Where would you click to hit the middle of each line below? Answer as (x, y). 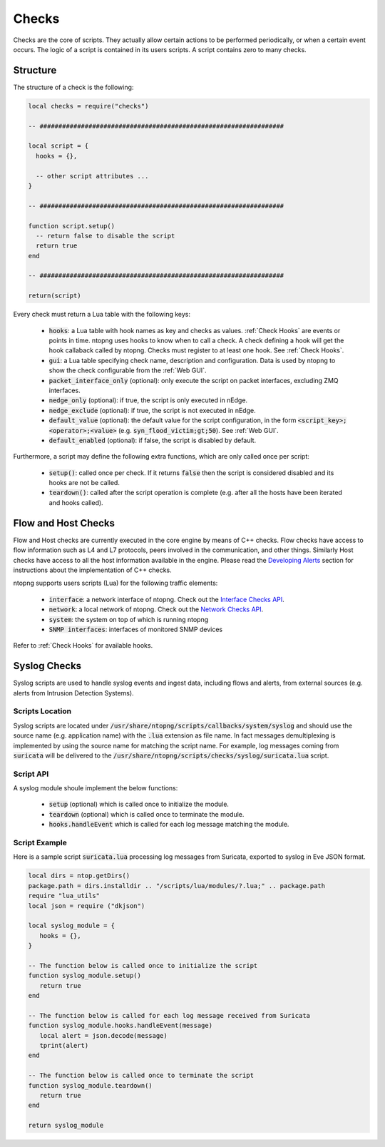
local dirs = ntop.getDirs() (79, 876)
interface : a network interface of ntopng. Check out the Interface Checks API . (166, 599)
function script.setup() (72, 226)
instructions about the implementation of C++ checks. (93, 570)
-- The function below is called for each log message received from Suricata (169, 1015)
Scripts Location (42, 711)
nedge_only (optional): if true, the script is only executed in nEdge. (148, 400)
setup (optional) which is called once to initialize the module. (139, 804)
